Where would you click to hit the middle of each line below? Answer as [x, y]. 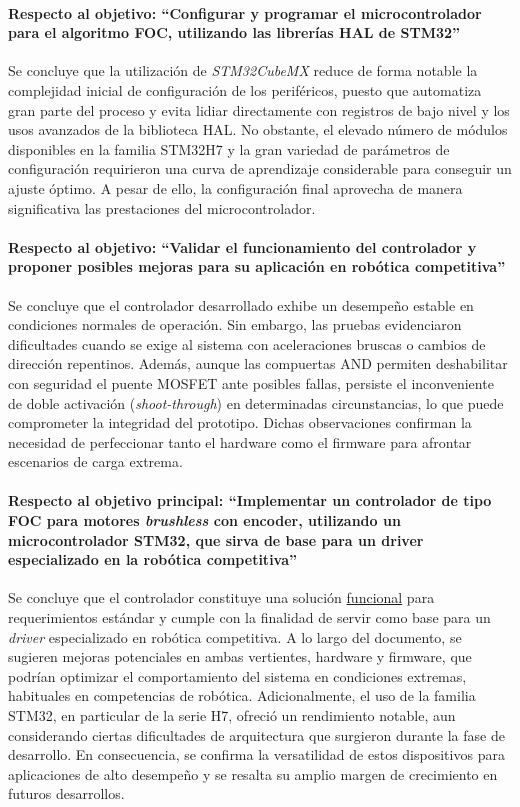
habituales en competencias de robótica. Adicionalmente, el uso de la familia [242, 695]
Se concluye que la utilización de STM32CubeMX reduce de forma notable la [243, 70]
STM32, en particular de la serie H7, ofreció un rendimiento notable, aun [232, 715]
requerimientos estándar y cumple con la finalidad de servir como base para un [249, 617]
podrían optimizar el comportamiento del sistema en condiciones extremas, [237, 675]
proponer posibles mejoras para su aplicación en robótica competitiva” [257, 266]
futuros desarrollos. [66, 793]
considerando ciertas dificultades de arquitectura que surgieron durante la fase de [256, 734]
